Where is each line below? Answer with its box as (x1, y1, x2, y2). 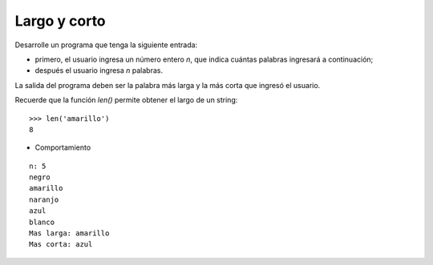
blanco (29, 217, 55, 227)
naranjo (29, 195, 59, 204)
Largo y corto (14, 12, 106, 30)
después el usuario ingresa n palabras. (34, 66, 164, 75)
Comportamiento (34, 143, 91, 152)
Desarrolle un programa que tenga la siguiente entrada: (14, 40, 198, 50)
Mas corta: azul (29, 240, 93, 249)
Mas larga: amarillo (29, 229, 110, 238)
